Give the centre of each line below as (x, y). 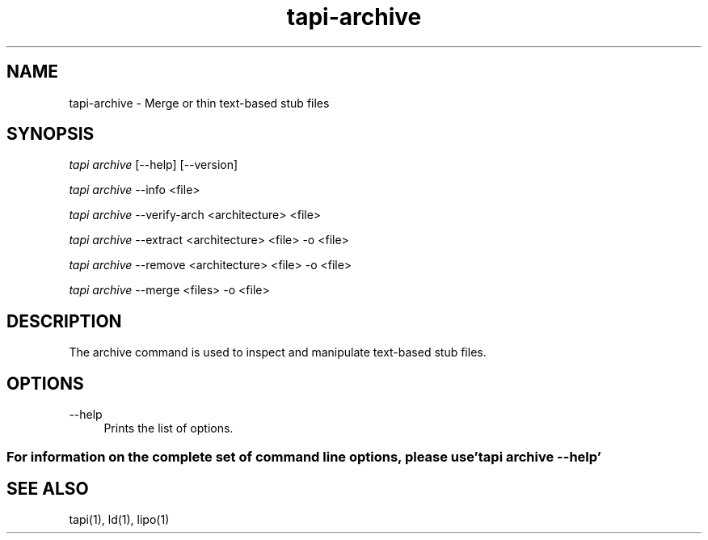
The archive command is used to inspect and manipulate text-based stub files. (278, 352)
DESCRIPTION (64, 321)
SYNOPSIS (51, 134)
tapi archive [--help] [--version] (154, 165)
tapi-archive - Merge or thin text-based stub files (199, 103)
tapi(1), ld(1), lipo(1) (119, 520)
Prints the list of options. (169, 428)
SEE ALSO (48, 488)
